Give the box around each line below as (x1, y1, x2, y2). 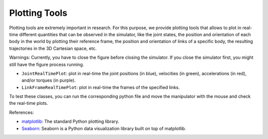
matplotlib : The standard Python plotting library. (21, 119, 119, 125)
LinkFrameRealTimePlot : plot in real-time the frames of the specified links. (21, 84, 180, 90)
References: (9, 109, 34, 115)
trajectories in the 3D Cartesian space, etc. (9, 45, 97, 51)
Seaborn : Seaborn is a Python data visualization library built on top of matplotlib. (21, 125, 186, 131)
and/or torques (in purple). (21, 77, 76, 84)
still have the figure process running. (9, 61, 84, 67)
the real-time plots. (9, 100, 48, 106)
